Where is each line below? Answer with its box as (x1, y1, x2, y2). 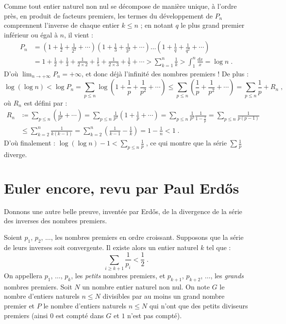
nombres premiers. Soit (4, 281, 72, 291)
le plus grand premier (181, 20, 245, 30)
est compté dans (55, 310, 104, 320)
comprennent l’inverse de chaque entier (4, 20, 119, 30)
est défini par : (24, 97, 67, 108)
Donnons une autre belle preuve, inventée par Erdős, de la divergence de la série (4, 206, 242, 216)
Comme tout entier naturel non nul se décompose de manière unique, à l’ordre (4, 1, 237, 11)
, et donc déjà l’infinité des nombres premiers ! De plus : (81, 68, 249, 78)
